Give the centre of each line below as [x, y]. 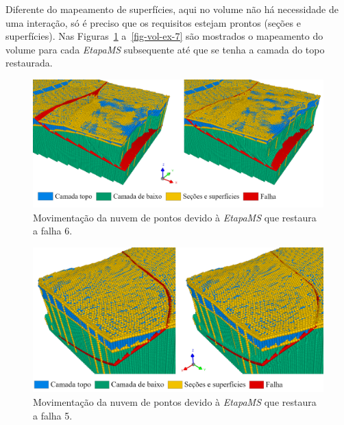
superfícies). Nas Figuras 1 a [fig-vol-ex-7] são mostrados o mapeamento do [164, 36]
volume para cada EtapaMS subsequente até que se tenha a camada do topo [165, 49]
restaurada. [29, 63]
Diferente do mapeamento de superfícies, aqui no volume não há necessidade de [172, 9]
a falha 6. [53, 231]
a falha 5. [53, 415]
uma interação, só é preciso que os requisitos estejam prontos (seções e [153, 22]
